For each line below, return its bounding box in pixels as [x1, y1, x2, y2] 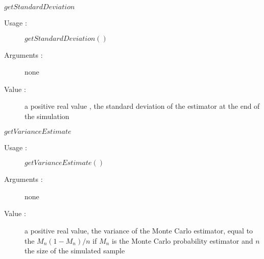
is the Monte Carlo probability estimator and [112, 235, 253, 246]
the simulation [25, 110, 69, 121]
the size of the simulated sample [25, 245, 125, 256]
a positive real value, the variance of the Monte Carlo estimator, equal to [25, 225, 253, 236]
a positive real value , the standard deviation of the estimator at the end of [25, 101, 260, 111]
